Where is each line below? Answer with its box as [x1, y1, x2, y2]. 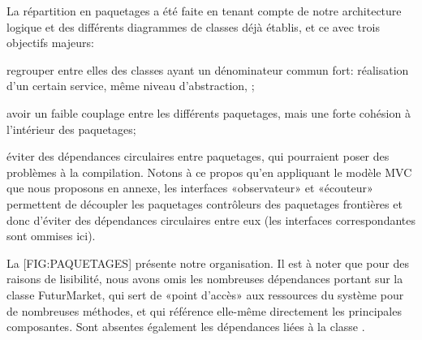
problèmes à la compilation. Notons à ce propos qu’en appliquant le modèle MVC [6, 163, 412, 180]
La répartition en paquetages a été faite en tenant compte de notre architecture [6, 2, 402, 19]
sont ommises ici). [6, 227, 96, 244]
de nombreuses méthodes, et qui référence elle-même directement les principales [6, 302, 402, 319]
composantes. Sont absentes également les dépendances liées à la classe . [6, 318, 365, 335]
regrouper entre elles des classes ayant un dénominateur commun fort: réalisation [6, 61, 409, 78]
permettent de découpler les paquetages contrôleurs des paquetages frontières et [6, 195, 403, 212]
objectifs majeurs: [6, 34, 94, 51]
